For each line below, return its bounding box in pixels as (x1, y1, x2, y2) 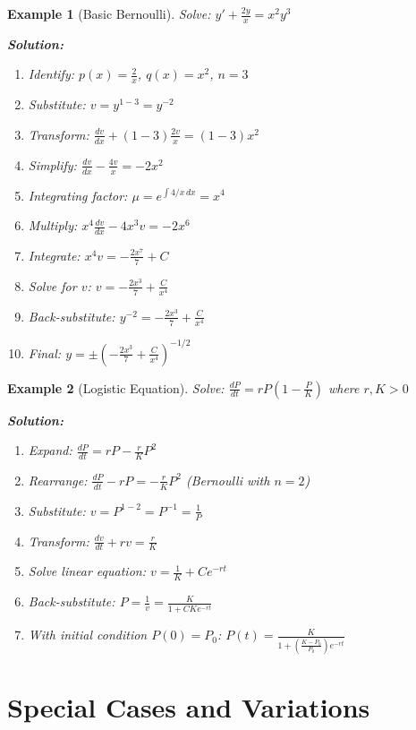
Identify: (28, 64, 75, 83)
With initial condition (28, 625, 148, 644)
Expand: (28, 441, 72, 459)
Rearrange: (28, 470, 88, 489)
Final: (28, 343, 62, 362)
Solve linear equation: (28, 562, 146, 580)
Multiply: (28, 216, 78, 235)
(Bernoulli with (185, 470, 270, 489)
